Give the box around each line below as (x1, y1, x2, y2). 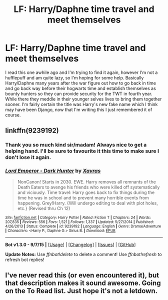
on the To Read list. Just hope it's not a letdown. (5, 286, 158, 295)
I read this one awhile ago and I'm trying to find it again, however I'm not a (5, 69, 158, 75)
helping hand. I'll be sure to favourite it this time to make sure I (5, 147, 159, 154)
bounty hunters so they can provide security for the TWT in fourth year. (5, 90, 152, 96)
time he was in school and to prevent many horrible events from (17, 194, 149, 200)
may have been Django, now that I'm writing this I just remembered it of (5, 106, 152, 112)
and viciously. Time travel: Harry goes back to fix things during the (17, 189, 155, 195)
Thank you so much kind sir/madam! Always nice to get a (5, 141, 147, 148)
